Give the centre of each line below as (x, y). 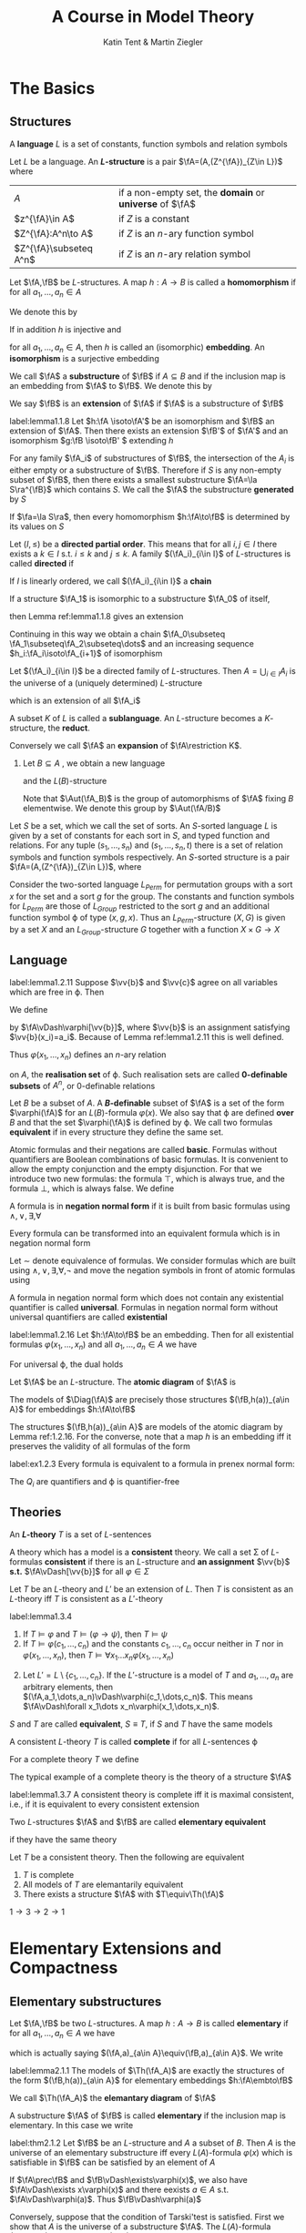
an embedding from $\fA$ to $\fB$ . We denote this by (111, 386)
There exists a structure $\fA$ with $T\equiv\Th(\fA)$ (123, 1894)
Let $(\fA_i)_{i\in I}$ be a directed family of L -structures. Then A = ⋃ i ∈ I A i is (153, 672)
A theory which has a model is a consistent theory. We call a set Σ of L (143, 1552)
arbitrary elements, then (68, 1687)
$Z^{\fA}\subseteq (53, 248)
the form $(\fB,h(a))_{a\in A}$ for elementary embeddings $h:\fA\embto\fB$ (151, 2080)
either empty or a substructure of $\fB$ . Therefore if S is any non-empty (146, 470)
